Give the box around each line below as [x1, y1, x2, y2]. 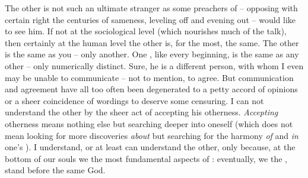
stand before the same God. [5, 164, 106, 176]
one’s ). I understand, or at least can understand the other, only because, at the [5, 141, 296, 153]
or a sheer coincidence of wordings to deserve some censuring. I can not [5, 94, 264, 106]
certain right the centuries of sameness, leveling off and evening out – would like [5, 13, 296, 25]
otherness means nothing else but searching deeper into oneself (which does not [5, 117, 293, 130]
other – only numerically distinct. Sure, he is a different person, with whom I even [5, 59, 304, 72]
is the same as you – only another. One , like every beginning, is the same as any [5, 48, 299, 60]
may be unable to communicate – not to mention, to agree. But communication [5, 71, 294, 83]
